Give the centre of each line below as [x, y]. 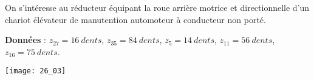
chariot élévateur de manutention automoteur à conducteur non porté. [135, 19]
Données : [26, 40]
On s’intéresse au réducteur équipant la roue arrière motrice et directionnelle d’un [157, 7]
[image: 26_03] [36, 71]
